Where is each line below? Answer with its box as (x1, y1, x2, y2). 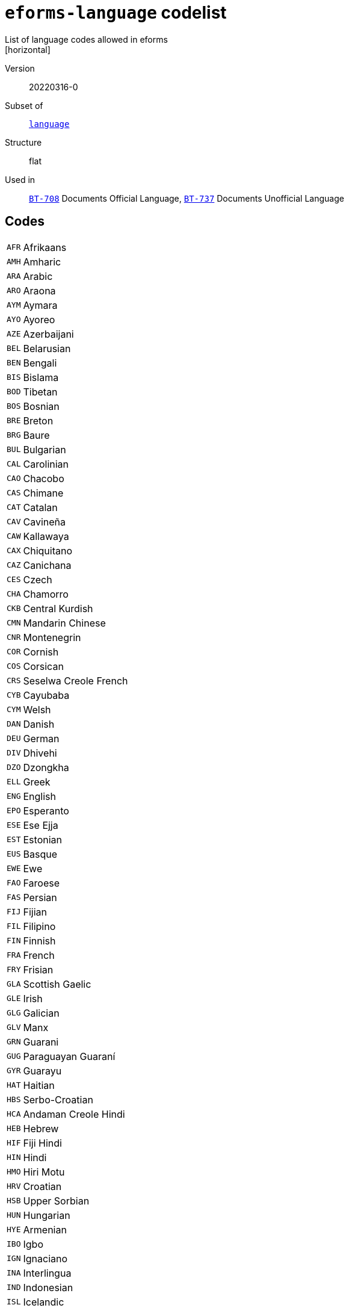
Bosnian (23, 400, 60, 412)
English (23, 790, 57, 802)
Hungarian (23, 1209, 70, 1221)
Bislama (23, 371, 59, 383)
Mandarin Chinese (23, 616, 106, 629)
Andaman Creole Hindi (23, 1108, 125, 1120)
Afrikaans (23, 241, 67, 253)
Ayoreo (23, 313, 55, 326)
